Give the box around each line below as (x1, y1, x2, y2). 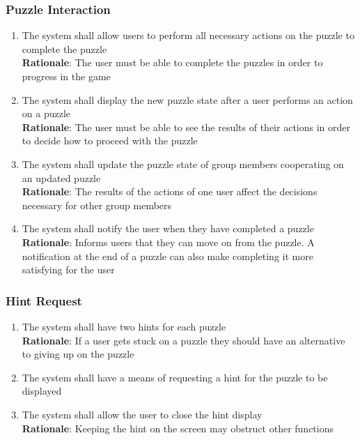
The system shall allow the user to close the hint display (22, 407, 263, 421)
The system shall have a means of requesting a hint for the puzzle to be (22, 370, 328, 384)
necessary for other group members (22, 197, 172, 212)
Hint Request (6, 291, 82, 309)
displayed (22, 384, 62, 398)
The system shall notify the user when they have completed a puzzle (22, 221, 314, 236)
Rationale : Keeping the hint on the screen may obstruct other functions (22, 420, 334, 435)
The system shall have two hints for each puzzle (22, 319, 226, 333)
